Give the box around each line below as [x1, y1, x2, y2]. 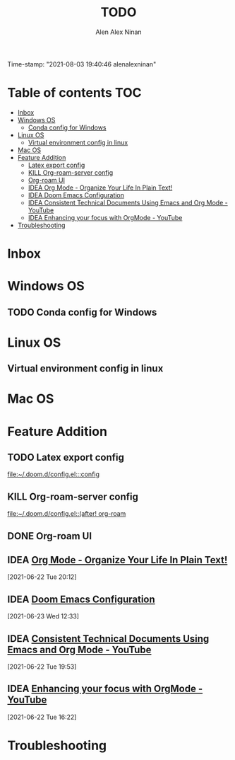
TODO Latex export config [7, 451, 125, 464]
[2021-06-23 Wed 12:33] [7, 612, 80, 621]
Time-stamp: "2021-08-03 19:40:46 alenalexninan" [7, 59, 157, 68]
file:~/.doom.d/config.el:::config [7, 470, 100, 478]
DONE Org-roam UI [7, 530, 92, 542]
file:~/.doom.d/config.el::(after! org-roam [7, 509, 126, 518]
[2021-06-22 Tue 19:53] [7, 662, 77, 671]
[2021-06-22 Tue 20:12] [7, 572, 77, 581]
